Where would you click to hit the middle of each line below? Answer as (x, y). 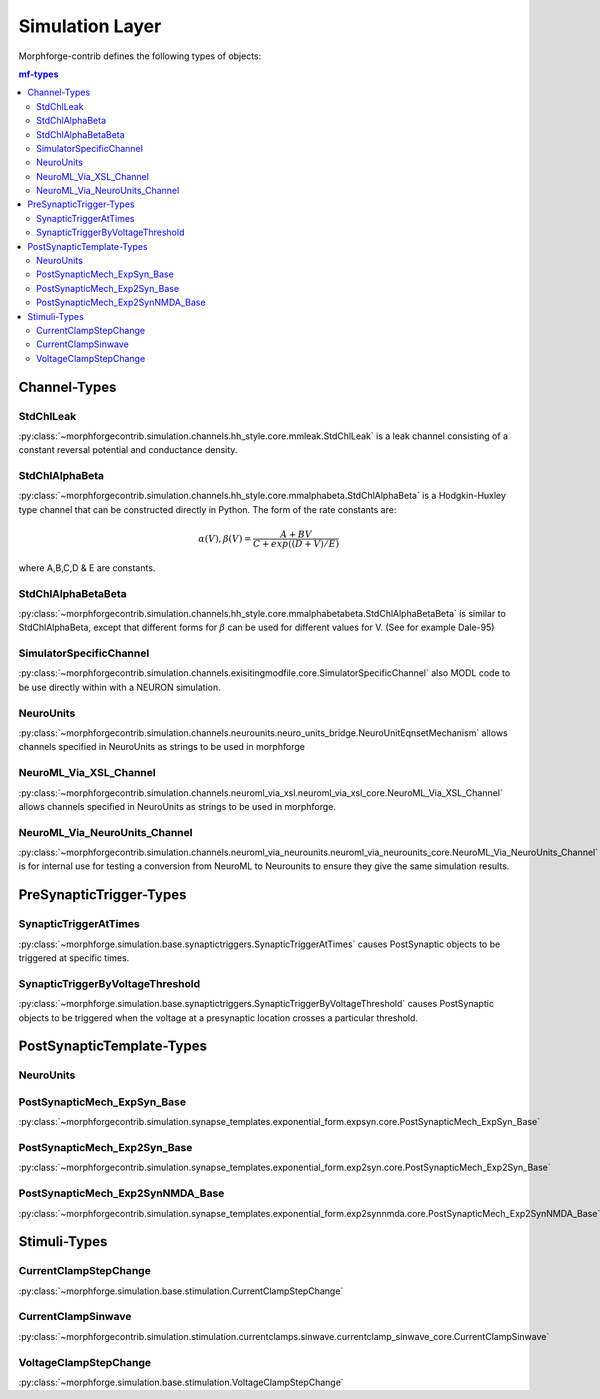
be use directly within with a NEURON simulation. (120, 687)
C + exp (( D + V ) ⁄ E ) (296, 544)
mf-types (38, 74)
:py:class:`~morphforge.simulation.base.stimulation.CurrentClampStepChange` (181, 1291)
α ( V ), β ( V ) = (225, 538)
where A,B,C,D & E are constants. (87, 567)
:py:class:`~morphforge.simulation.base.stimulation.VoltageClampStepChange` (181, 1382)
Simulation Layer (90, 26)
